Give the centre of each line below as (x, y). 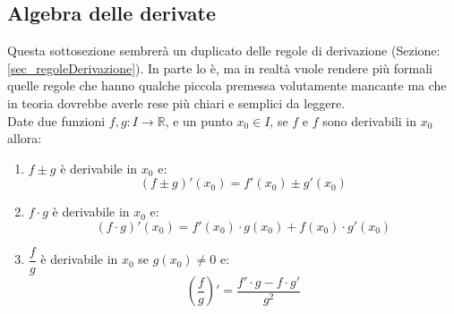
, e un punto (199, 120)
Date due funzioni (56, 120)
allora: (25, 138)
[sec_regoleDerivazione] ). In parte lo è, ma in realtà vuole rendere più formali (220, 68)
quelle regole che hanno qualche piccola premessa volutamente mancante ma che (227, 85)
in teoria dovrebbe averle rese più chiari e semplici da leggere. (176, 102)
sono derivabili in (370, 120)
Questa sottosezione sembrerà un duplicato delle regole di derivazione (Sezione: (224, 51)
